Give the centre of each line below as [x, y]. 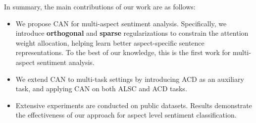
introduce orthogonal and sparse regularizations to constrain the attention [132, 33]
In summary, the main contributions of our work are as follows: [100, 6]
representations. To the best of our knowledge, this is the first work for [123, 52]
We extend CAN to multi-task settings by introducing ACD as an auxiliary [130, 79]
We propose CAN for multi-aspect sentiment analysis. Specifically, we [121, 23]
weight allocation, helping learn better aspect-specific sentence [110, 42]
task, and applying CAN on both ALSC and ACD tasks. [101, 89]
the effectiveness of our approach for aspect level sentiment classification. [126, 115]
